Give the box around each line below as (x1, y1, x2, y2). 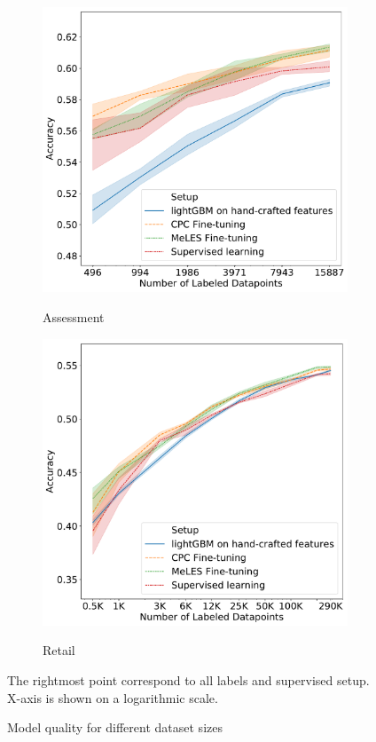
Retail (43, 641, 75, 659)
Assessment (43, 308, 105, 327)
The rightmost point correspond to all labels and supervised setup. (7, 671, 370, 690)
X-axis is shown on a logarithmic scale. (7, 688, 218, 706)
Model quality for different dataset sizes (7, 718, 223, 737)
